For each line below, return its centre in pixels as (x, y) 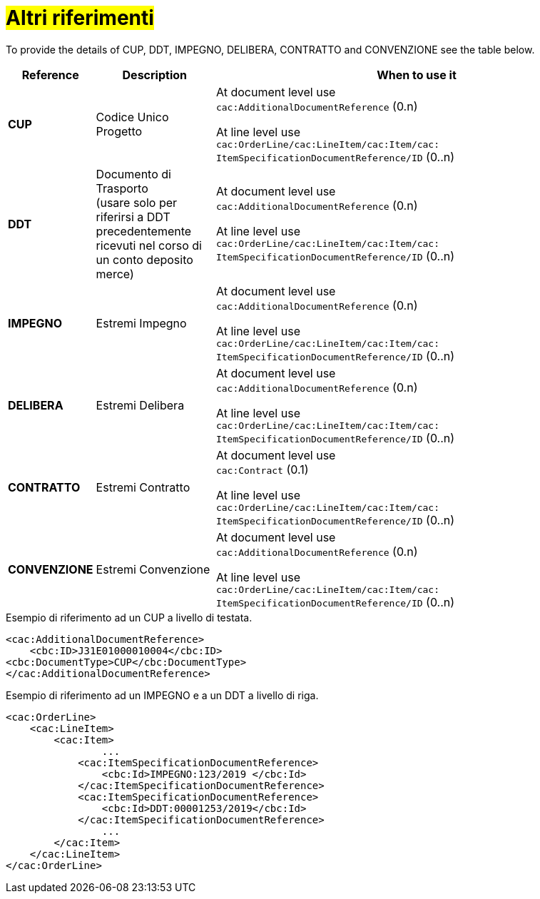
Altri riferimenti (80, 18)
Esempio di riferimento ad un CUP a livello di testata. (129, 617)
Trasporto (122, 188)
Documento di (133, 174)
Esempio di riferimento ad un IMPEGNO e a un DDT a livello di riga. (162, 695)
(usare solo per (137, 202)
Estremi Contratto (143, 488)
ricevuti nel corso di (149, 245)
